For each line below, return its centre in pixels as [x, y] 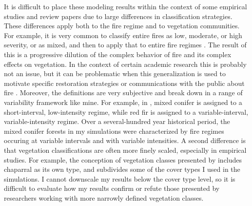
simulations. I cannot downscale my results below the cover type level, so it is [120, 178]
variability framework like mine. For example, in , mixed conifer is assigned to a [123, 102]
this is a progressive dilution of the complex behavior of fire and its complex [118, 54]
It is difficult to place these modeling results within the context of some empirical [126, 6]
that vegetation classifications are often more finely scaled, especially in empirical [125, 150]
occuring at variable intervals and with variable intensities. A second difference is [125, 140]
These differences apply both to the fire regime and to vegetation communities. [122, 26]
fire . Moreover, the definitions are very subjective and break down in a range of [123, 93]
